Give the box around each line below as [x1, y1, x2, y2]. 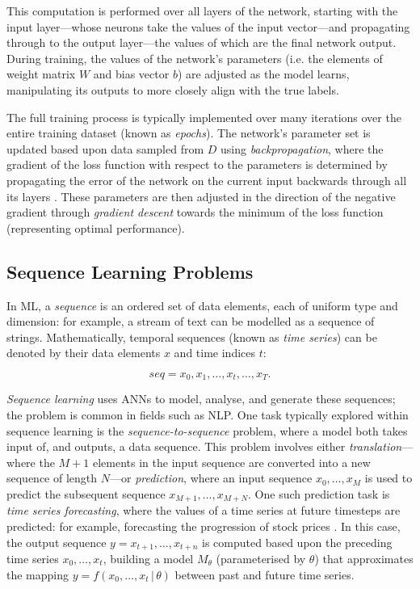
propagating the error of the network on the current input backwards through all [6, 171, 407, 188]
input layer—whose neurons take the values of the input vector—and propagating [6, 18, 410, 35]
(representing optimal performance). [6, 219, 185, 236]
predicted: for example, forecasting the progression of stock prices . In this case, [6, 517, 401, 534]
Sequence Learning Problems [6, 259, 254, 284]
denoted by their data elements [6, 344, 161, 361]
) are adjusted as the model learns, [177, 65, 350, 82]
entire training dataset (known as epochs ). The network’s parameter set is [6, 124, 371, 141]
